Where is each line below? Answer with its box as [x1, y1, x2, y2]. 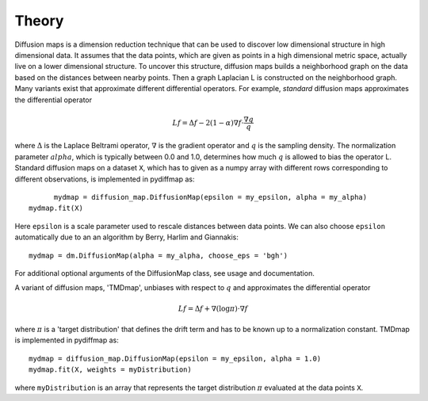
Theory [14, 12, 64, 29]
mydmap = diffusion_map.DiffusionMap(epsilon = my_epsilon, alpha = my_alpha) [53, 193, 368, 202]
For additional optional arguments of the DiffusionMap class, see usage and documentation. [14, 269, 315, 277]
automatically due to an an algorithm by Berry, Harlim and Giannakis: [14, 232, 239, 242]
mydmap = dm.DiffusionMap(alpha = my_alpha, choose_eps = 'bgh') [29, 250, 289, 260]
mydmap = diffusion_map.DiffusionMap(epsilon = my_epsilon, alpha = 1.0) [29, 353, 322, 363]
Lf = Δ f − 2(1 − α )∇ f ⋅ [172, 118, 245, 127]
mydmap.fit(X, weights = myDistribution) [29, 365, 192, 374]
